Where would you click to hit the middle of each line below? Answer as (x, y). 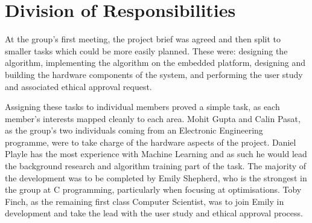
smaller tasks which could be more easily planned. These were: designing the (146, 50)
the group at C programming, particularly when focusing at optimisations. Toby (153, 189)
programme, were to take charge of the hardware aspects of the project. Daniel (151, 142)
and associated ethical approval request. (78, 86)
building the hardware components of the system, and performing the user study (154, 74)
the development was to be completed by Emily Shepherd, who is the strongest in (156, 177)
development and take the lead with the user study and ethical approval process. (154, 213)
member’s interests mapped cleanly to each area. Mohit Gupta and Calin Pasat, (153, 118)
